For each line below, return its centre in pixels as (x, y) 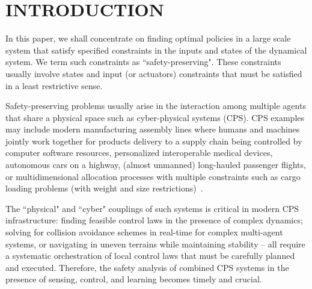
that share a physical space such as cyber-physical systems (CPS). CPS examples (155, 117)
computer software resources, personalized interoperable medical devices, (139, 153)
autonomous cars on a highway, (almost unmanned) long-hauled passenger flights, (156, 165)
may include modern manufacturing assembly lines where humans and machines (153, 129)
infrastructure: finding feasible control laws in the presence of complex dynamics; (154, 220)
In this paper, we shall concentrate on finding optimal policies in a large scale (148, 38)
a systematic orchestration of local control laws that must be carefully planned (150, 256)
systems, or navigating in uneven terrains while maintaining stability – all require (155, 244)
